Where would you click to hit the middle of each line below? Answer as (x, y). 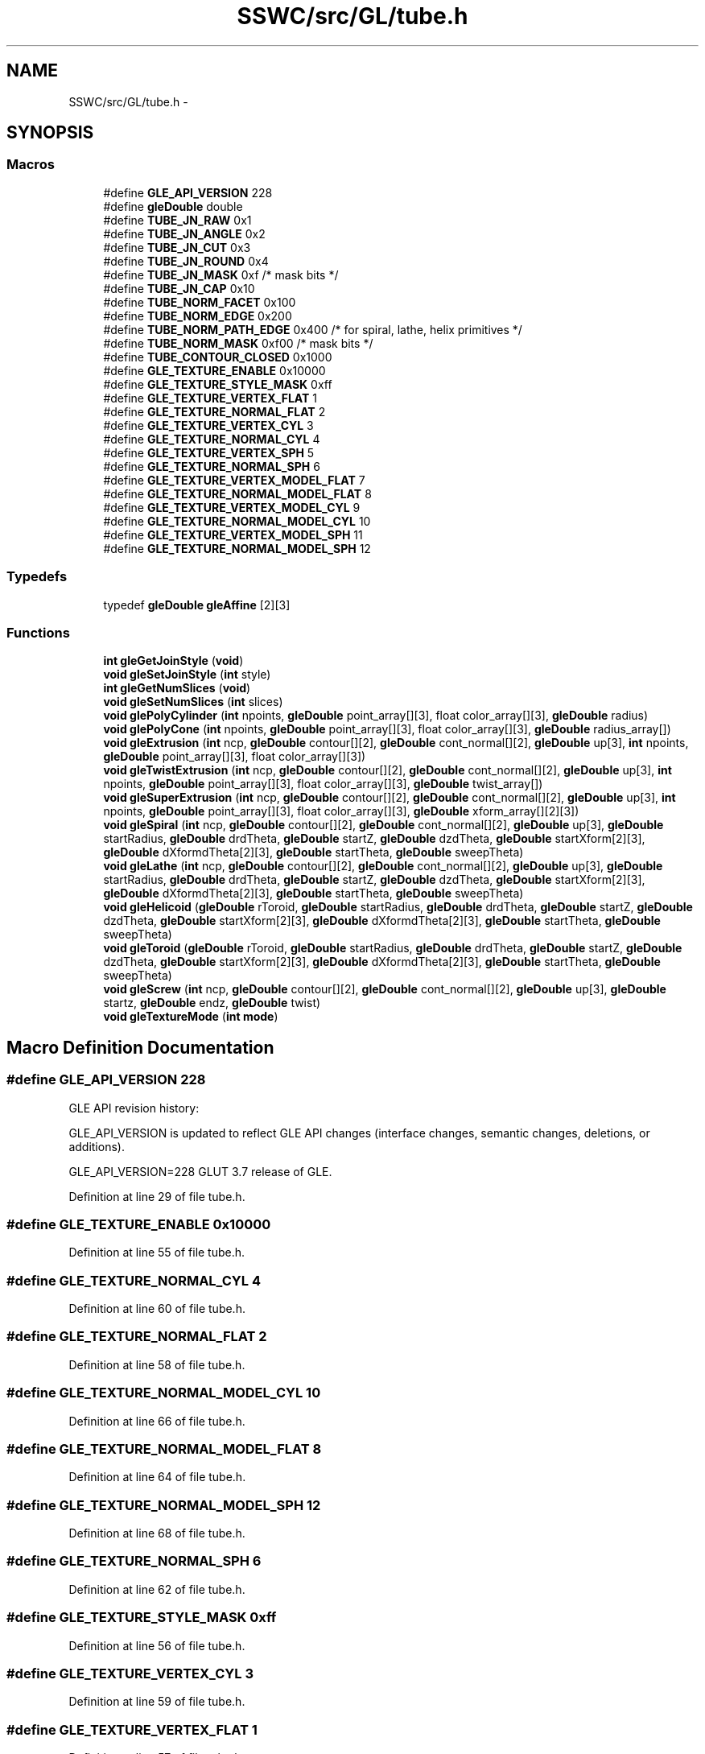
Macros (31, 165)
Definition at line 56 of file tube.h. (157, 1645)
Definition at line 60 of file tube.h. (157, 1309)
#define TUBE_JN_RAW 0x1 (177, 220)
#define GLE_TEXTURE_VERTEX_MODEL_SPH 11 (233, 534)
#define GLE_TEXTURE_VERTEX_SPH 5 (209, 452)
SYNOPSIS (50, 133)
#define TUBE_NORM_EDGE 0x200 (198, 316)
